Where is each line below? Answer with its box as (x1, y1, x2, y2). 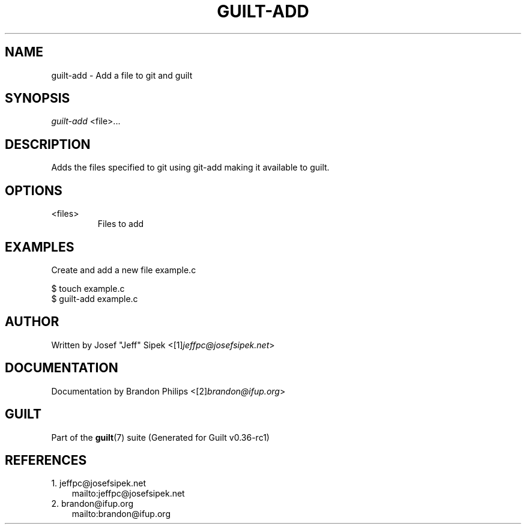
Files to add (97, 219, 144, 229)
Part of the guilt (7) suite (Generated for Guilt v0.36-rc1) (51, 432, 270, 443)
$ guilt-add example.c (51, 293, 138, 304)
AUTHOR (5, 314, 59, 330)
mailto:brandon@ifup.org (71, 509, 171, 519)
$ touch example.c (51, 283, 125, 294)
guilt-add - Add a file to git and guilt (51, 70, 193, 80)
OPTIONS (5, 183, 62, 198)
